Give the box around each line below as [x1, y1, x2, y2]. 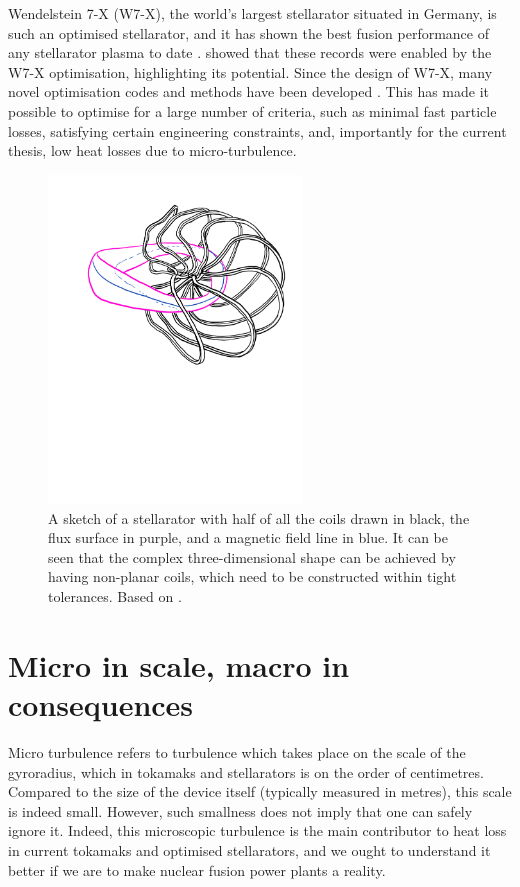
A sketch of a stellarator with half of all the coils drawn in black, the [48, 507, 470, 528]
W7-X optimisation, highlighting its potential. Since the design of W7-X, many [8, 61, 493, 82]
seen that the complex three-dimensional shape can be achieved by [48, 546, 456, 567]
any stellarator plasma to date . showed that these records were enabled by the [8, 42, 492, 63]
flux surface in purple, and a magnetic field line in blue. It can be [48, 527, 448, 548]
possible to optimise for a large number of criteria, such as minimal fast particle [8, 100, 497, 121]
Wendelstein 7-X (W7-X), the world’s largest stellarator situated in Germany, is [8, 3, 497, 23]
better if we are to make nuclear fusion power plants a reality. [8, 859, 386, 880]
